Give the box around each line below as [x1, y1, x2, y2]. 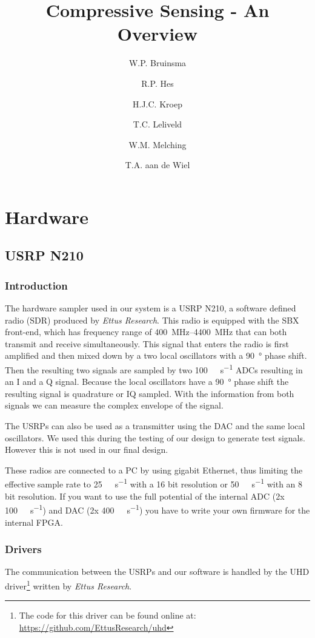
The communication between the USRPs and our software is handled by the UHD [5, 565, 310, 578]
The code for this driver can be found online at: [19, 609, 196, 622]
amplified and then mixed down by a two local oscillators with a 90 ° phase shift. [5, 349, 307, 362]
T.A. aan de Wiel [125, 158, 190, 171]
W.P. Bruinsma [128, 56, 187, 69]
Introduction [5, 277, 68, 293]
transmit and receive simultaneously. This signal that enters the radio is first [5, 337, 290, 350]
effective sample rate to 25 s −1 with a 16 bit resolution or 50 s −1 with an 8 [5, 476, 303, 490]
